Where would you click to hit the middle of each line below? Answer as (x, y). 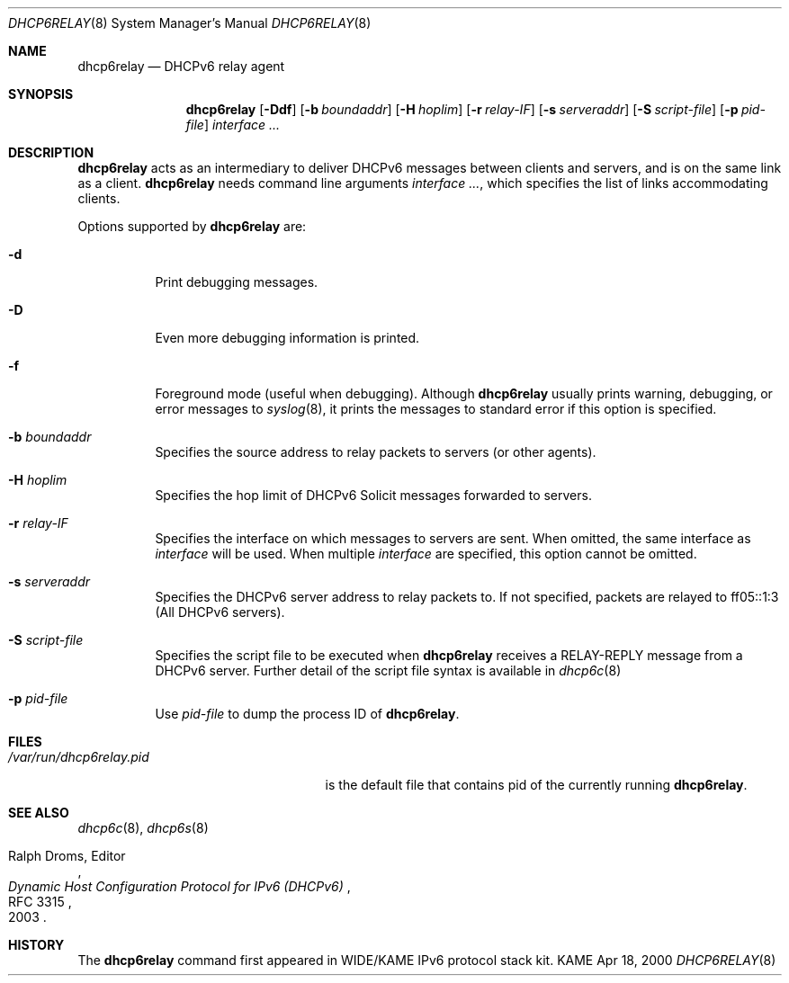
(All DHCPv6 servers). (220, 612)
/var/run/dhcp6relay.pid (79, 757)
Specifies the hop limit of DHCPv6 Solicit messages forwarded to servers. (373, 495)
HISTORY (36, 945)
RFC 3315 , (40, 902)
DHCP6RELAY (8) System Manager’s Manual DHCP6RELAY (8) (190, 23)
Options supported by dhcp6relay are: (192, 226)
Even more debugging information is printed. (287, 338)
